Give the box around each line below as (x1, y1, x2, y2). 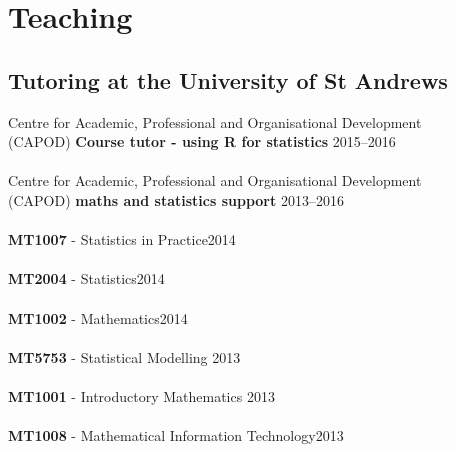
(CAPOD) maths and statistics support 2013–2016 (8, 189, 344, 210)
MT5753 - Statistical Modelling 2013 (8, 346, 241, 367)
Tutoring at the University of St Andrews (8, 64, 448, 95)
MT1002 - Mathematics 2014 (8, 307, 188, 328)
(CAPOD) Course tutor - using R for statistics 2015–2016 (8, 131, 396, 152)
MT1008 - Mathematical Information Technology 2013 (8, 425, 344, 446)
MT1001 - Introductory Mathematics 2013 (8, 385, 275, 406)
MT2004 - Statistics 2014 (8, 268, 165, 289)
